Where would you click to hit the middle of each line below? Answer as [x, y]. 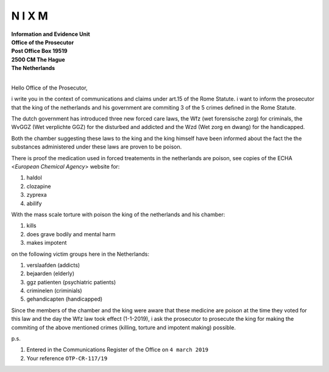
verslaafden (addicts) [53, 265]
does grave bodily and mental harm [71, 234]
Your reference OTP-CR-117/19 [67, 358]
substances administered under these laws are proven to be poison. [97, 147]
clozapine [39, 186]
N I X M [30, 16]
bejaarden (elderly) [50, 273]
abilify [34, 203]
